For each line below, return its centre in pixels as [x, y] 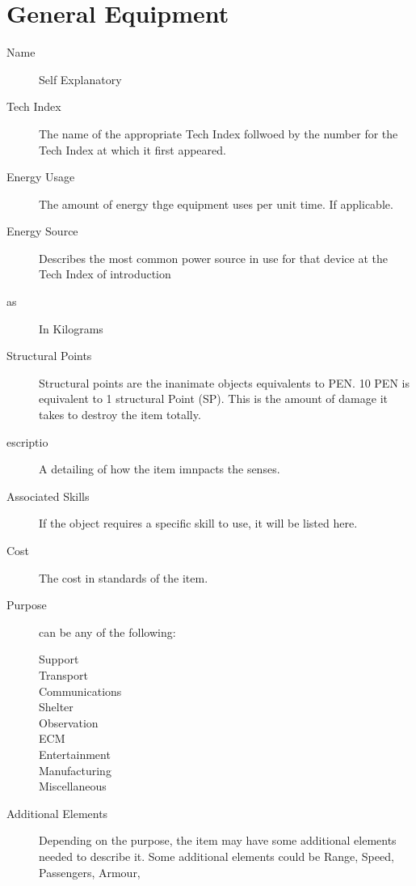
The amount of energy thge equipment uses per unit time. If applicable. [216, 203]
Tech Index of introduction [105, 274]
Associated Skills [48, 496]
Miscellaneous [73, 786]
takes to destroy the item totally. [120, 415]
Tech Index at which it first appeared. [132, 149]
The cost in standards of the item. [124, 577]
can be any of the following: [107, 632]
